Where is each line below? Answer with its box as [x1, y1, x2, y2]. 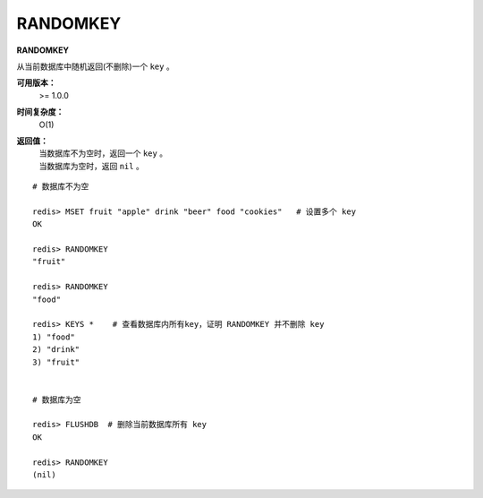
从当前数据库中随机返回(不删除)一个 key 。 [16, 61, 174, 72]
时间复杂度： [16, 107, 64, 117]
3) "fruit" [32, 356, 80, 367]
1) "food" [32, 331, 75, 342]
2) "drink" [32, 345, 80, 355]
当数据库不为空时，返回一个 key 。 [38, 148, 168, 159]
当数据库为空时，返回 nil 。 [38, 160, 145, 171]
